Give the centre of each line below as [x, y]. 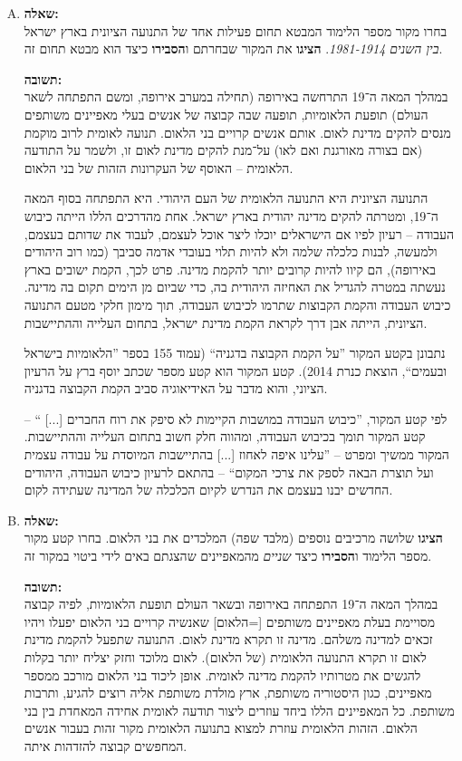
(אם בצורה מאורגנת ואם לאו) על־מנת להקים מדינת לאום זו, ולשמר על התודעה [223, 150]
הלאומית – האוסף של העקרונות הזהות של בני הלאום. [159, 167]
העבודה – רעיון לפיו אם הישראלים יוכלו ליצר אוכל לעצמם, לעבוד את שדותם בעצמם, [239, 233]
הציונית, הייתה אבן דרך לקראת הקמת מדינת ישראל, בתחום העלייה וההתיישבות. [226, 322]
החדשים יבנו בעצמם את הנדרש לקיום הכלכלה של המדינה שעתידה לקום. [208, 490]
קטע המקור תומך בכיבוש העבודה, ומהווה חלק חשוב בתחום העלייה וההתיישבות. [225, 436]
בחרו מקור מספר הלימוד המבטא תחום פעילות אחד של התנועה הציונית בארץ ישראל [236, 30]
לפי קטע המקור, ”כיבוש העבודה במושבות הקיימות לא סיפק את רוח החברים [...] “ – [236, 418]
